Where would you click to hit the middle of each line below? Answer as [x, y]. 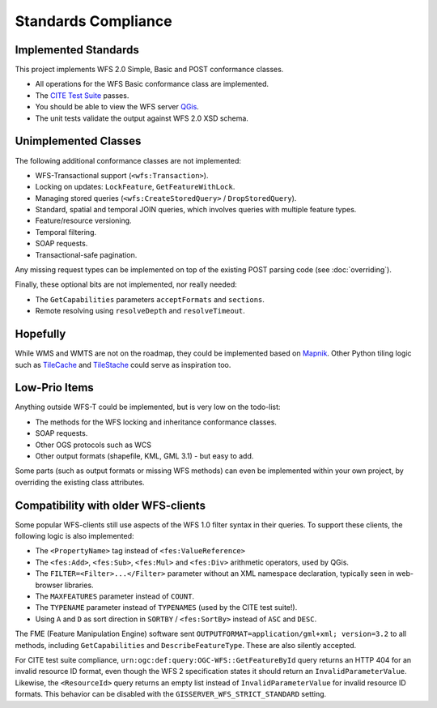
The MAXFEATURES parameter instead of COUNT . [115, 596]
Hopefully [40, 334]
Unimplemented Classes [78, 141]
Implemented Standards [77, 50]
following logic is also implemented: [74, 536]
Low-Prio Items [55, 388]
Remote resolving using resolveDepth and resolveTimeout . [140, 311]
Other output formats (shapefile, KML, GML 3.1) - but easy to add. [144, 456]
